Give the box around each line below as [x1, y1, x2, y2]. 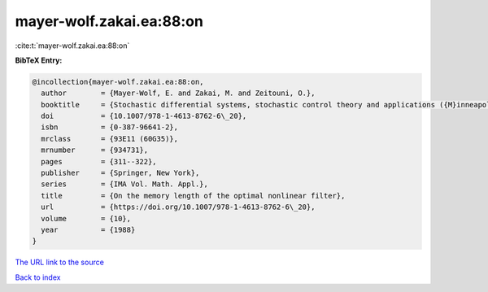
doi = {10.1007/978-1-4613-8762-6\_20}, [41, 111, 247, 121]
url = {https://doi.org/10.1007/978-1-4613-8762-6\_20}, [41, 203, 316, 211]
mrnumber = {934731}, [41, 146, 149, 155]
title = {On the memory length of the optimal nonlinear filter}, [41, 191, 346, 200]
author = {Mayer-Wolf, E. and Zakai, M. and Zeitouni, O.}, [41, 89, 316, 98]
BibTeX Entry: [15, 55, 63, 65]
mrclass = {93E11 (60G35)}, [41, 134, 179, 143]
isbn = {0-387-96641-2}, [41, 123, 179, 132]
